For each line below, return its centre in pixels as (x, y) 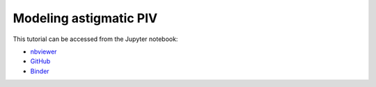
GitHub (40, 61)
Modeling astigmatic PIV (85, 18)
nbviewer (44, 52)
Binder (40, 71)
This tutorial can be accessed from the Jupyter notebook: (95, 39)
